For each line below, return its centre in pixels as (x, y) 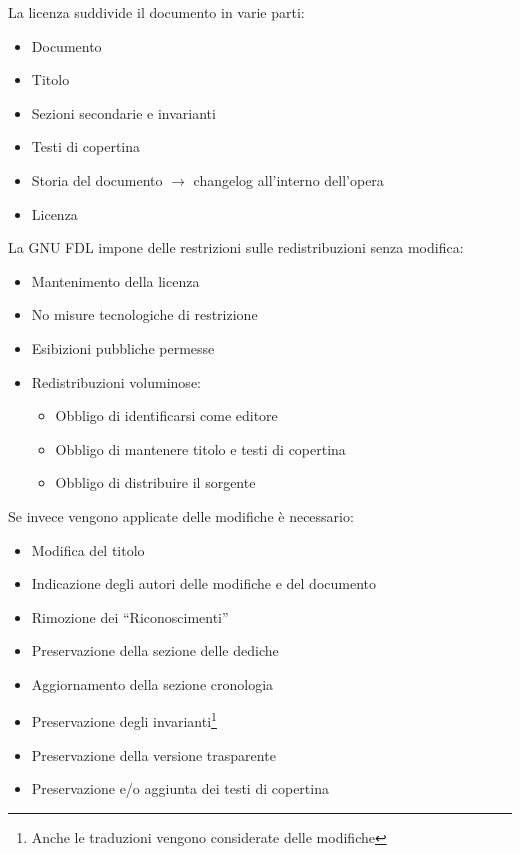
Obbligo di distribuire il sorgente (155, 482)
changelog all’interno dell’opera (288, 179)
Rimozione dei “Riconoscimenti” (130, 616)
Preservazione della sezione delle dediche (155, 650)
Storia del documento (97, 179)
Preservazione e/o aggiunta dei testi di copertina (180, 788)
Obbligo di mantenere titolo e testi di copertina (200, 448)
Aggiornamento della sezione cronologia (152, 683)
